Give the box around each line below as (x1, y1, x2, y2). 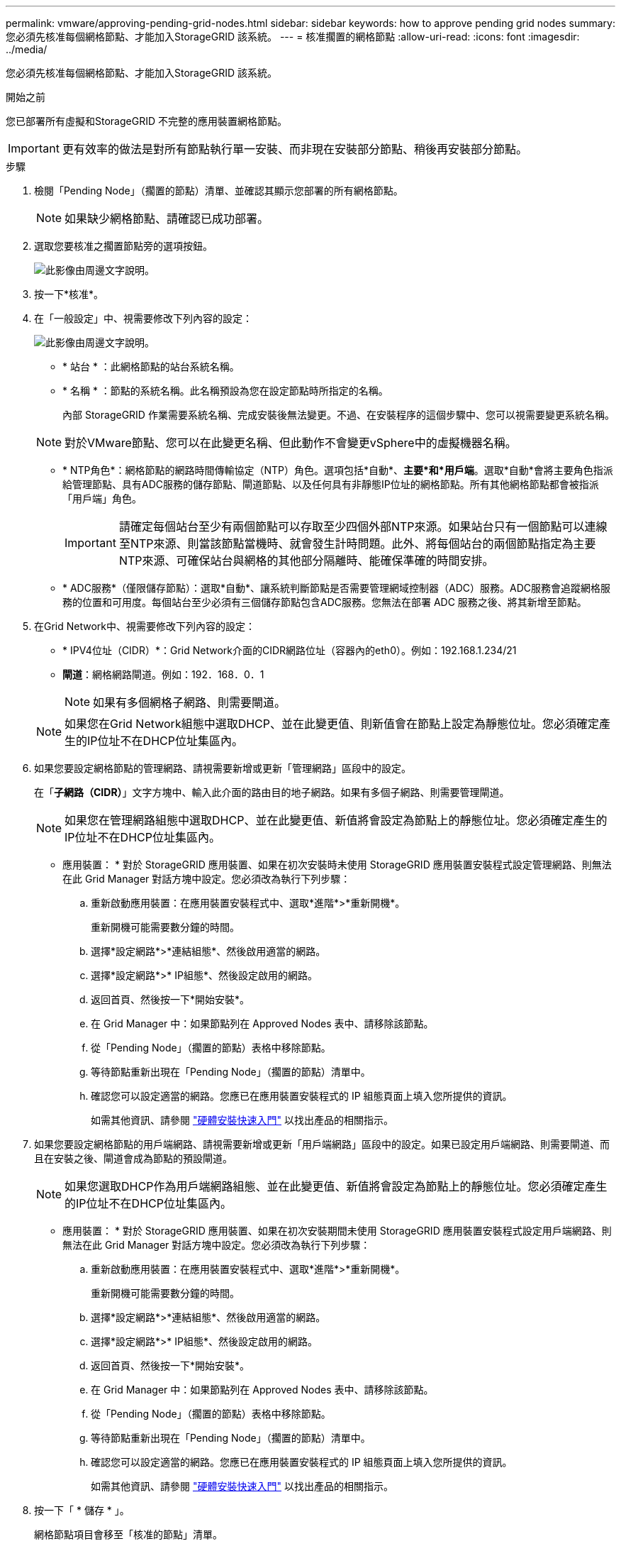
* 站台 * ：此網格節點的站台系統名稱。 (62, 360, 240, 372)
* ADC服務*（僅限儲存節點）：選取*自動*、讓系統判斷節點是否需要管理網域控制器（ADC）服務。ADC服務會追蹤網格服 (62, 582, 610, 594)
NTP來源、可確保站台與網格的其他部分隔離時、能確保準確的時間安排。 (118, 553, 494, 568)
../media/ (6, 43, 47, 55)
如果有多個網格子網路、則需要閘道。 (93, 695, 286, 709)
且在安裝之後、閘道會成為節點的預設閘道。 (34, 1152, 233, 1164)
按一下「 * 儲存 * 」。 (34, 1504, 130, 1516)
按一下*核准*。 (34, 288, 104, 300)
